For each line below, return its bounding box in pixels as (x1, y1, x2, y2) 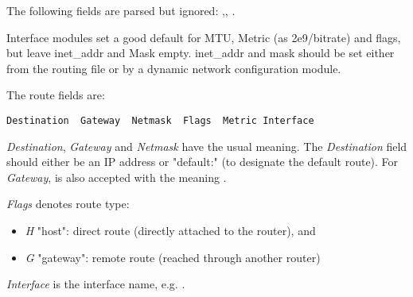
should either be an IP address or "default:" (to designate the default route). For (6, 153, 399, 170)
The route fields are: (6, 87, 105, 103)
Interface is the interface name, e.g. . (6, 276, 185, 292)
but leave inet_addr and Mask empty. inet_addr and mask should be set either (6, 44, 395, 61)
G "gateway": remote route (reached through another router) (25, 249, 321, 265)
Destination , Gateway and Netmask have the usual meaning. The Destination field (6, 137, 407, 154)
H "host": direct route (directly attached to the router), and (25, 222, 316, 238)
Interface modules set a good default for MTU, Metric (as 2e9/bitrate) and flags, (6, 29, 401, 45)
